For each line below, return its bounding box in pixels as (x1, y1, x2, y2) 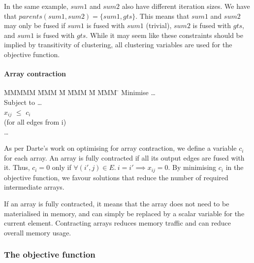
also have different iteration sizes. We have (122, 1, 250, 11)
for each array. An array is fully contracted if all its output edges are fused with (4, 152, 245, 163)
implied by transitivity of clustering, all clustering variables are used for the (4, 39, 232, 50)
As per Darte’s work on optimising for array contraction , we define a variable (4, 143, 237, 153)
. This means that (135, 10, 190, 21)
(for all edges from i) (4, 117, 66, 127)
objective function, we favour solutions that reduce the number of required (4, 172, 228, 182)
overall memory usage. (4, 227, 71, 237)
